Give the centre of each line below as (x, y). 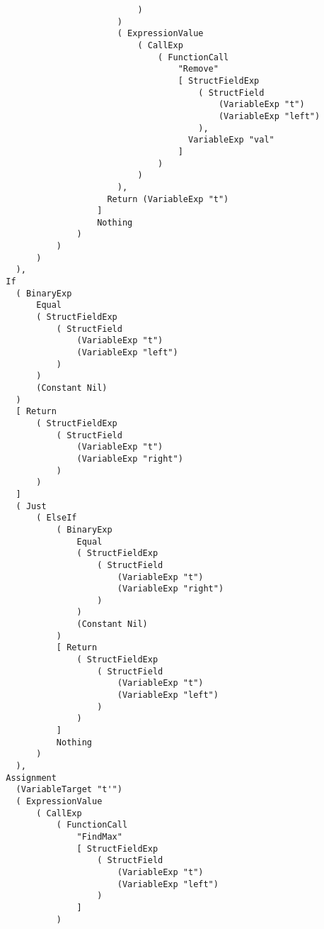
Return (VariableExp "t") (168, 199)
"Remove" (198, 69)
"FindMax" (99, 836)
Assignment (31, 778)
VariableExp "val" (231, 140)
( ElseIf (57, 518)
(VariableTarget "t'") (69, 790)
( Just (31, 506)
